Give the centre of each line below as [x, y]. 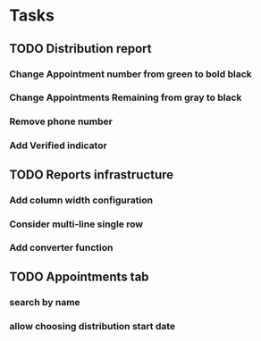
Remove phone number [61, 121]
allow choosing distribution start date [93, 326]
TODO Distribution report [80, 49]
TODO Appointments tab [79, 276]
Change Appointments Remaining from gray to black [126, 97]
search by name [45, 302]
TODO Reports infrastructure [92, 175]
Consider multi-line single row [76, 224]
